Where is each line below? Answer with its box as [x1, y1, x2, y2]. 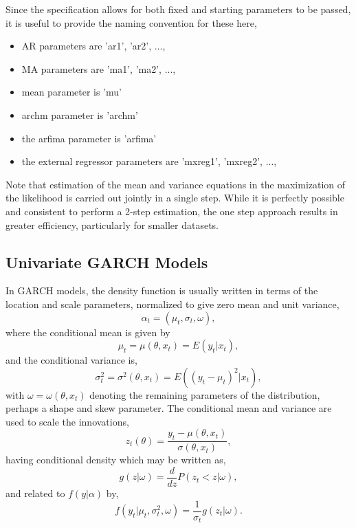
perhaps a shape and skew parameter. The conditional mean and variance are [5, 401, 332, 415]
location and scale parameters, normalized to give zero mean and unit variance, [5, 296, 340, 311]
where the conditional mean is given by [5, 324, 170, 339]
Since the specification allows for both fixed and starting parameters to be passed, [5, 2, 351, 16]
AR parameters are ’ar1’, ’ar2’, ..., [21, 38, 166, 53]
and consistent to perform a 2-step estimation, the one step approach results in [5, 203, 338, 218]
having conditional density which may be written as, [5, 452, 226, 467]
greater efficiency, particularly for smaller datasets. [5, 217, 219, 232]
